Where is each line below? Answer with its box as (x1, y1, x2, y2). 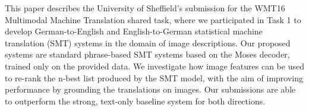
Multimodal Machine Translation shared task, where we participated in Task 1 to (5, 13, 301, 26)
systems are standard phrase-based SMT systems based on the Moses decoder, (5, 48, 290, 61)
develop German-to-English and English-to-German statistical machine (5, 25, 263, 37)
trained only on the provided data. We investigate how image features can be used (5, 59, 304, 72)
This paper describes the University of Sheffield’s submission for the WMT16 (5, 2, 285, 14)
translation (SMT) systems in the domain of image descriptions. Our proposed (5, 36, 291, 49)
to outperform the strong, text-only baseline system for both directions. (5, 94, 266, 107)
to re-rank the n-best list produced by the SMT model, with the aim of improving (5, 71, 303, 84)
